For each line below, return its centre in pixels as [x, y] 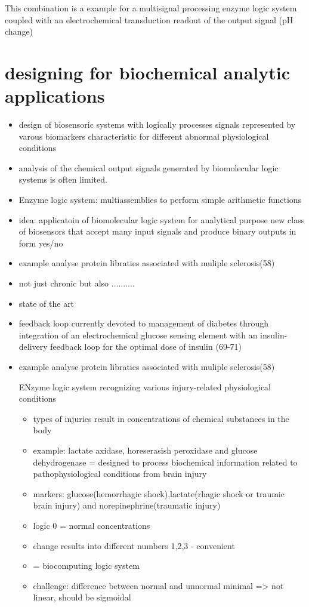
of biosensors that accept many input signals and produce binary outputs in [157, 231]
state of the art [47, 303]
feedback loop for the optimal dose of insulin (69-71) [146, 346]
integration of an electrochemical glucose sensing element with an [138, 335]
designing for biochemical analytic [147, 72]
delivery [33, 346]
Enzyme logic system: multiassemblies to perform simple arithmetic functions [160, 200]
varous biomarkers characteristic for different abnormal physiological [144, 136]
